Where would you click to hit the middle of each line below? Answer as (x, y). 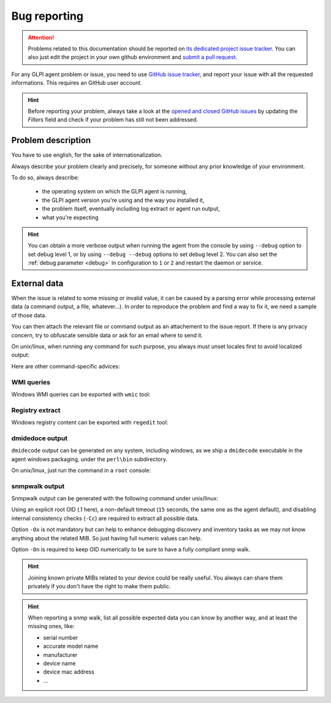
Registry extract (36, 410)
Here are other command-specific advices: (66, 366)
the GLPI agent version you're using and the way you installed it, (123, 200)
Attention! (41, 37)
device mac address (69, 672)
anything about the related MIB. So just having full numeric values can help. (107, 538)
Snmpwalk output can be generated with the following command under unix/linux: (115, 499)
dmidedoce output (40, 438)
